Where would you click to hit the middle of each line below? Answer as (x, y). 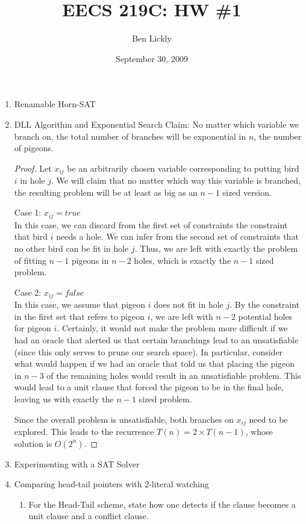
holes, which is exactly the (183, 260)
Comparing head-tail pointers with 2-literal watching (111, 484)
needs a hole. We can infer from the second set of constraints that (177, 236)
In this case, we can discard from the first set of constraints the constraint (151, 224)
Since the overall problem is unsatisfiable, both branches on (124, 419)
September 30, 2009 (152, 58)
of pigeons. (34, 148)
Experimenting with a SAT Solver (77, 463)
